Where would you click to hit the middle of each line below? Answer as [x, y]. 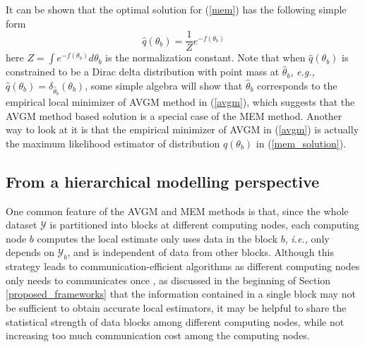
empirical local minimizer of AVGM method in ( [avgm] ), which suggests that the [180, 102]
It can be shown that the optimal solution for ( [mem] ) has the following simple [176, 9]
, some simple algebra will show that [164, 85]
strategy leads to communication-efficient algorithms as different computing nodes [183, 266]
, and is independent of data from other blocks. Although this [201, 252]
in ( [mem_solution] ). [301, 143]
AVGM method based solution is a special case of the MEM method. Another [174, 115]
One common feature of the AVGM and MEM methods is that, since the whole [177, 211]
